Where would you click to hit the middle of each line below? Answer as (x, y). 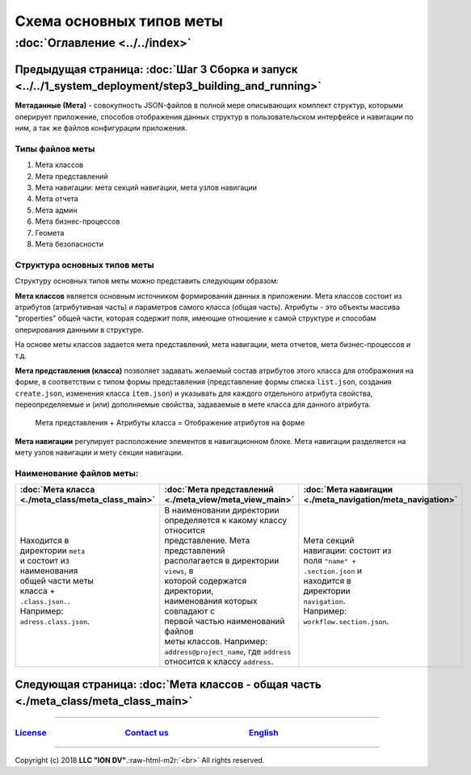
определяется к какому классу (226, 521)
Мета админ (56, 210)
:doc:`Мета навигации (348, 490)
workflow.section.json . (346, 622)
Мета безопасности (69, 244)
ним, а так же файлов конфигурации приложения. (101, 128)
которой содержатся (206, 581)
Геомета (50, 232)
